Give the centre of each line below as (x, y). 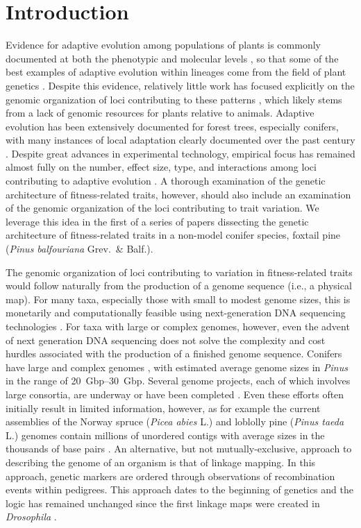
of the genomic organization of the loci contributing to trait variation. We (162, 208)
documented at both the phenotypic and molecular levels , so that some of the (172, 58)
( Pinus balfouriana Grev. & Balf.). (79, 249)
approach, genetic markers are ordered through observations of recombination (170, 476)
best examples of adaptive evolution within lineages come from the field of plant (176, 72)
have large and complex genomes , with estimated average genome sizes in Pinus (177, 367)
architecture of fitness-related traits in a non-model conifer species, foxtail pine (173, 235)
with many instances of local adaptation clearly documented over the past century (180, 140)
